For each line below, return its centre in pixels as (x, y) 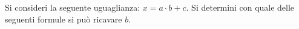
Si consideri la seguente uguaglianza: (73, 7)
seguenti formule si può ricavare (64, 19)
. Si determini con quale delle (240, 7)
